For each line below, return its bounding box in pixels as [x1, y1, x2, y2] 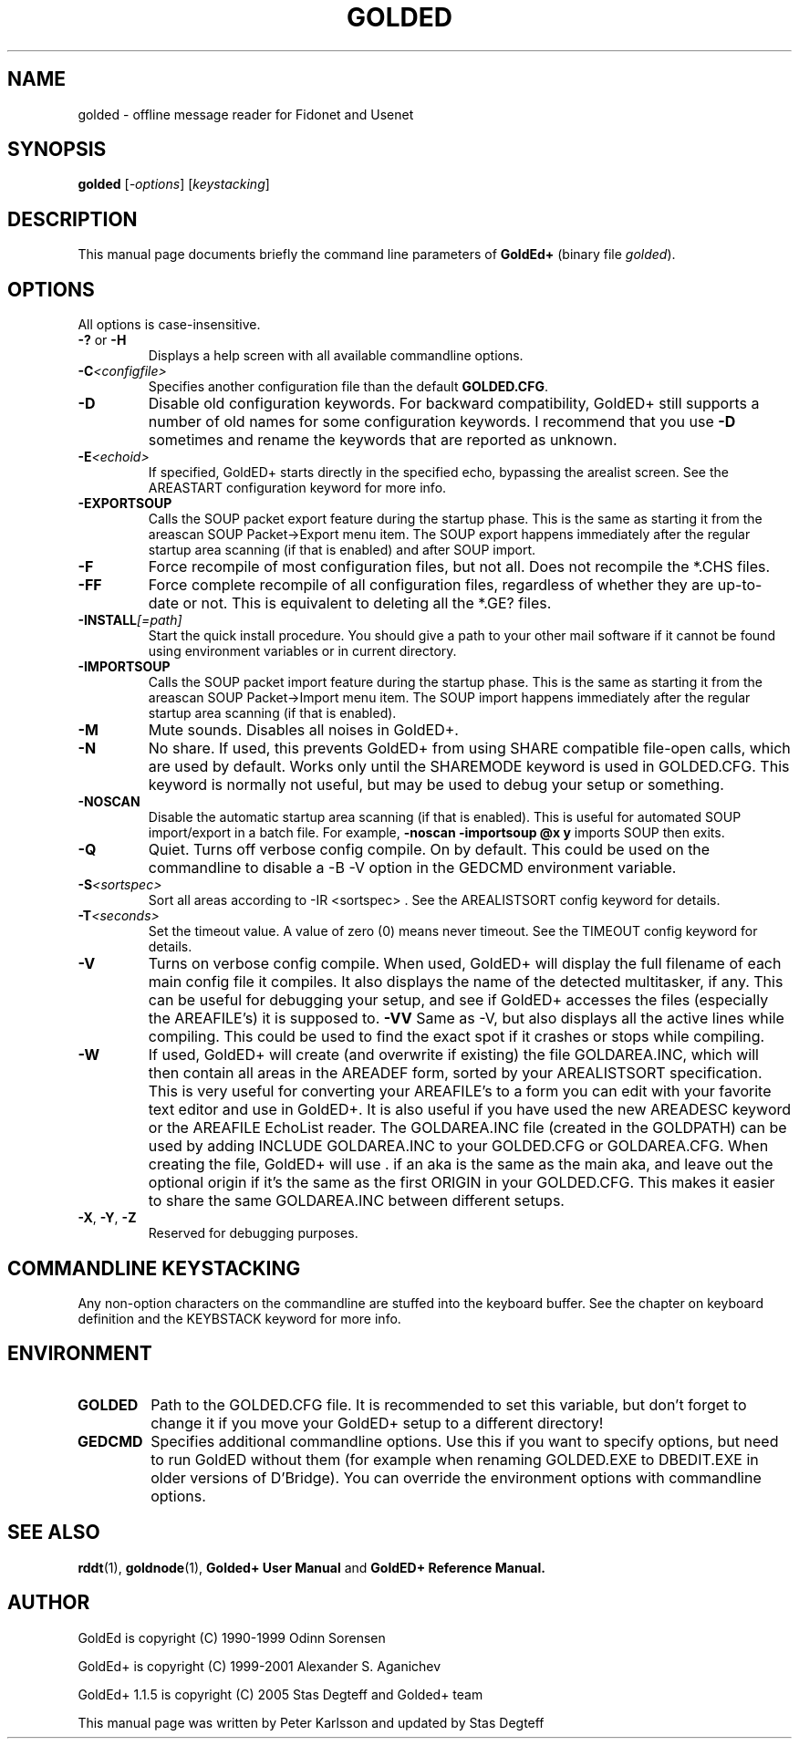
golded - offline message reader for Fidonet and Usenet [78, 106, 414, 122]
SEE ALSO [7, 1521, 100, 1544]
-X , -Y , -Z [78, 1210, 137, 1226]
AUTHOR [7, 1591, 90, 1615]
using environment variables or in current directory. [148, 643, 457, 660]
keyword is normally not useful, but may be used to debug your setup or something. [148, 775, 724, 795]
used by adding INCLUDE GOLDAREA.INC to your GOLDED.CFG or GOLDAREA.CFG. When [148, 1137, 769, 1156]
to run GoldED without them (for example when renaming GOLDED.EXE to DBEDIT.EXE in [150, 1450, 759, 1469]
